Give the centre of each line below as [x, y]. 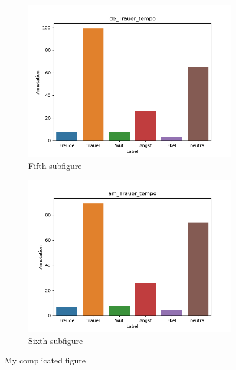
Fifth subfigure [55, 165]
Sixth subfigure [56, 340]
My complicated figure [45, 360]
